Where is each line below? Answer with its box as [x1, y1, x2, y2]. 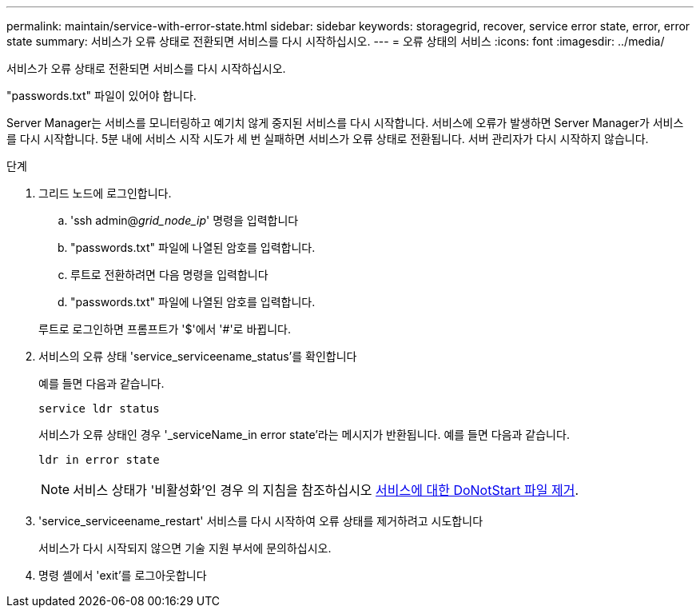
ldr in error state [38, 453, 160, 466]
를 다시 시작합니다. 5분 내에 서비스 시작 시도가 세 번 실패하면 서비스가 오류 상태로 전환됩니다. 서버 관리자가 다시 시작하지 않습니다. [6, 132, 649, 146]
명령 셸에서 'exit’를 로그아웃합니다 [38, 568, 207, 582]
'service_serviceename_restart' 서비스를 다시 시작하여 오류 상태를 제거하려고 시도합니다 [38, 514, 483, 528]
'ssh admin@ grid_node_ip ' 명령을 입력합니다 [70, 213, 299, 227]
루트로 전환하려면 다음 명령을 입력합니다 [70, 268, 268, 281]
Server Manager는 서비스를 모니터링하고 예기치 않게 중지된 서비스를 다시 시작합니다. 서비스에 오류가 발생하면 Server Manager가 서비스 [6, 116, 684, 130]
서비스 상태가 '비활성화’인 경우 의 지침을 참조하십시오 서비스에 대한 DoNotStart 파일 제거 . [73, 482, 579, 498]
